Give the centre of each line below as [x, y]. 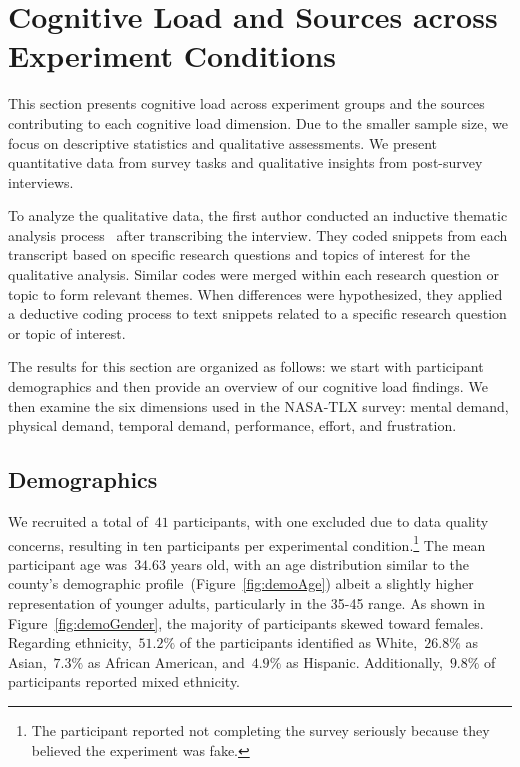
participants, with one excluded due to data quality [331, 521]
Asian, [27, 661]
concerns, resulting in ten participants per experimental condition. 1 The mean [247, 543]
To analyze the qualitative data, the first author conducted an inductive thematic [258, 215]
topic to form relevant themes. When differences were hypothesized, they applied [255, 293]
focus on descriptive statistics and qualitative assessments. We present [223, 142]
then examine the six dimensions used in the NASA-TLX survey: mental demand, [258, 405]
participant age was [68, 563]
